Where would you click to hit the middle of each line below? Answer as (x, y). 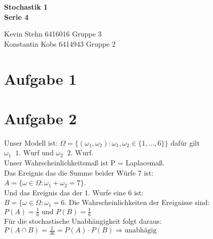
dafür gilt (185, 142)
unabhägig (140, 231)
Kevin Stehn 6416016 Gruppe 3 (53, 34)
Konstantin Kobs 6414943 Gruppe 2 (60, 43)
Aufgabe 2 (41, 118)
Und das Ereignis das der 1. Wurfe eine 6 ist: (74, 192)
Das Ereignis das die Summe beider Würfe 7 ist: (79, 172)
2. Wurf (79, 153)
